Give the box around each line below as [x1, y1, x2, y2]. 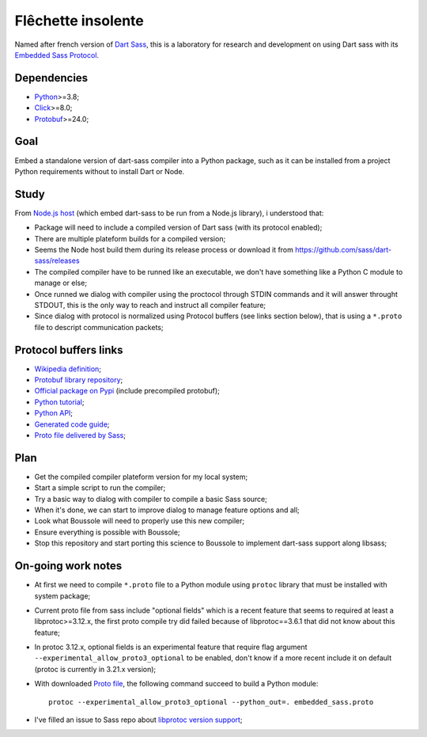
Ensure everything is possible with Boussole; [34, 527, 181, 537]
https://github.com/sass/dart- [295, 245, 391, 254]
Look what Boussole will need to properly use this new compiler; [34, 516, 245, 526]
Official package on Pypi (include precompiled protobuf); [34, 386, 221, 396]
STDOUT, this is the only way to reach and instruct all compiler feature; [34, 300, 266, 310]
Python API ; [34, 408, 74, 418]
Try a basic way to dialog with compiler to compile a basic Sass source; [34, 494, 268, 503]
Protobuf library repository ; [34, 375, 123, 385]
